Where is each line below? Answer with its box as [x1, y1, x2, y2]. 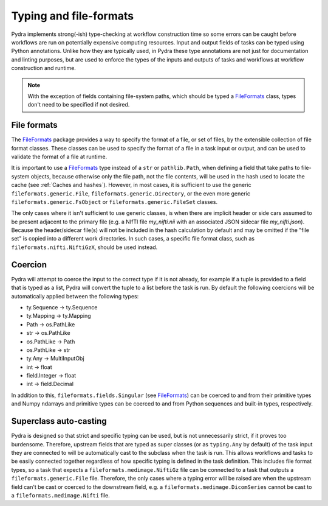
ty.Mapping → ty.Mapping [26, 312, 91, 320]
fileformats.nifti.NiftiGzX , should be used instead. [11, 244, 158, 251]
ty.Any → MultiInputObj [26, 355, 84, 362]
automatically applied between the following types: [11, 292, 139, 300]
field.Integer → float [26, 372, 77, 379]
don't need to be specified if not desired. [27, 101, 130, 108]
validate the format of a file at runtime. [11, 153, 108, 160]
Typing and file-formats [11, 9, 134, 23]
